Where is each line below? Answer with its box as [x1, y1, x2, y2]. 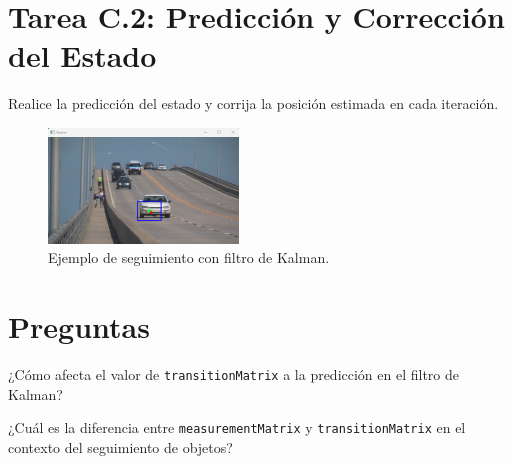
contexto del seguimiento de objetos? [8, 436, 233, 457]
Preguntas [8, 306, 150, 347]
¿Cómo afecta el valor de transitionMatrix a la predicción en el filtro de [8, 364, 460, 385]
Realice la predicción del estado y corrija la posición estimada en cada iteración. [8, 93, 499, 114]
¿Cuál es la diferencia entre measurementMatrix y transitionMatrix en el [8, 417, 466, 438]
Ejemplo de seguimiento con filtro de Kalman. [48, 247, 330, 268]
